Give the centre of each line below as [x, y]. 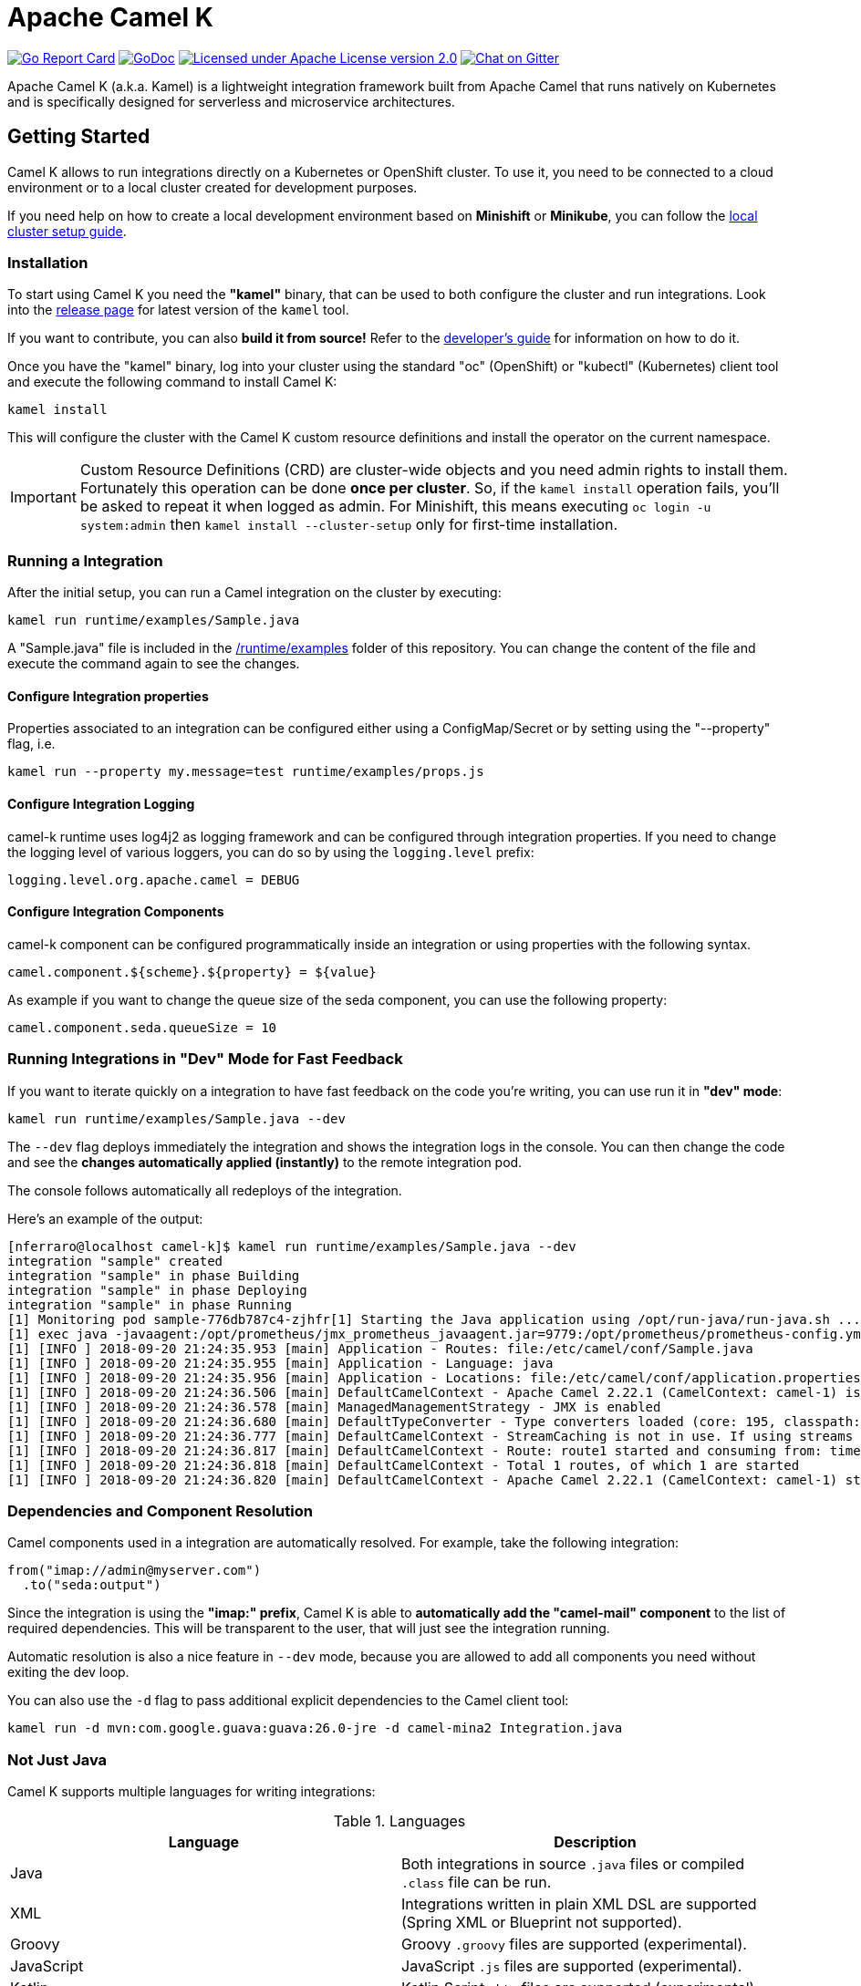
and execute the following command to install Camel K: [172, 382]
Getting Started [79, 137]
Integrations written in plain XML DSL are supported [579, 1904]
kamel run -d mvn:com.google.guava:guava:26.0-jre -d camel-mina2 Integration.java [315, 1728]
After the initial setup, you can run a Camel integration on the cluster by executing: [254, 593]
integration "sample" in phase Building [154, 1275]
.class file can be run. [477, 1882]
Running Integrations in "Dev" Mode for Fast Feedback [205, 1059]
